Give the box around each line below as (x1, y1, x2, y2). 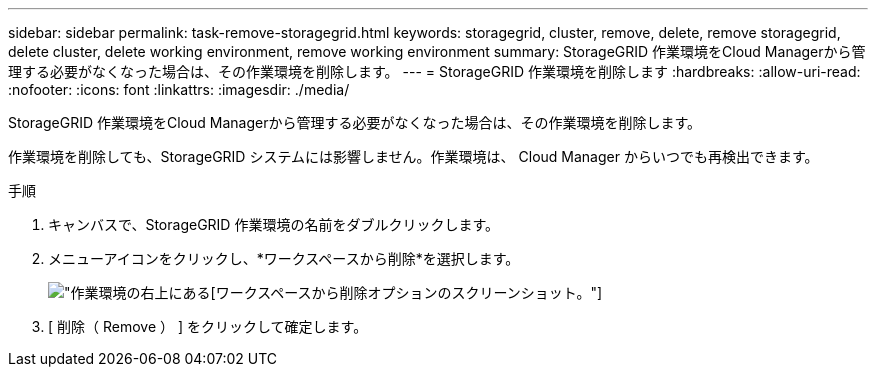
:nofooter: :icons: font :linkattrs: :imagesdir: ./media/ (8, 81, 350, 98)
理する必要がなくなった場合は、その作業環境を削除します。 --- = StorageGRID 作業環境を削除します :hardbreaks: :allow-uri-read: (8, 63, 861, 80)
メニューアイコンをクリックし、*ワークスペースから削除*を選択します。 (48, 250, 520, 267)
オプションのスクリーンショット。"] (367, 284, 603, 301)
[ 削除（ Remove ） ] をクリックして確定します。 (48, 318, 368, 335)
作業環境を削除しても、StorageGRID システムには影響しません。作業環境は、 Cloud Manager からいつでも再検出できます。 (8, 148, 819, 165)
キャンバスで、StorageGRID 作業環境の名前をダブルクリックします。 (48, 216, 499, 233)
